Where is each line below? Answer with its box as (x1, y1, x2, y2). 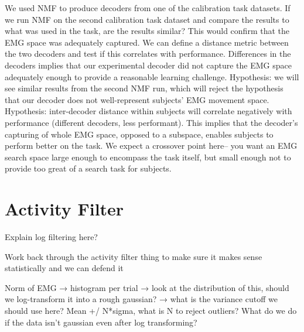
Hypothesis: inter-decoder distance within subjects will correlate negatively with (5, 105, 292, 117)
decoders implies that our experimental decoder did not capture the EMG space (5, 59, 292, 71)
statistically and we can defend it (5, 262, 124, 274)
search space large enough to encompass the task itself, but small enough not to (5, 150, 291, 163)
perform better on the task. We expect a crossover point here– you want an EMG (5, 139, 298, 152)
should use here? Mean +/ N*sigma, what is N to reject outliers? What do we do (5, 304, 297, 316)
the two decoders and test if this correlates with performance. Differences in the (5, 47, 291, 60)
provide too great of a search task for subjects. (5, 162, 172, 174)
